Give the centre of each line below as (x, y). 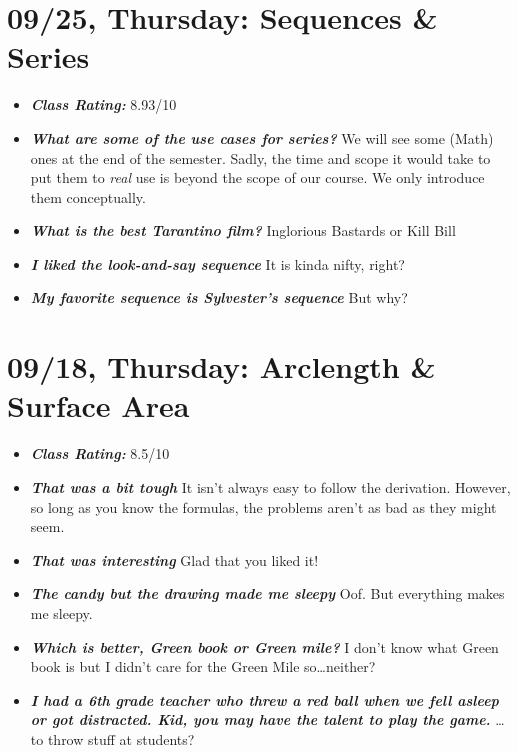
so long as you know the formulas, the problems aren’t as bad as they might (263, 506)
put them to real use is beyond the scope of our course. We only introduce (257, 177)
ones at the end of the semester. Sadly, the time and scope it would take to (260, 157)
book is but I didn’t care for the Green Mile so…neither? (203, 666)
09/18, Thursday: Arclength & (221, 366)
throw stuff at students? (121, 738)
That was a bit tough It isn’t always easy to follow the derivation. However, (270, 486)
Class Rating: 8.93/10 (103, 104)
